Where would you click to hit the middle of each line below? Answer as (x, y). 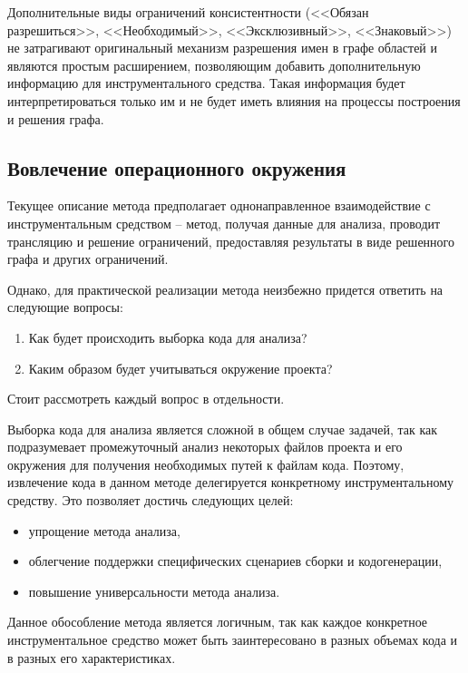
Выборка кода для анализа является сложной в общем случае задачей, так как (223, 429)
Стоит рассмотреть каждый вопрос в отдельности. (146, 399)
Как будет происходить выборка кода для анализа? (168, 337)
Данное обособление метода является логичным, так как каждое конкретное (218, 622)
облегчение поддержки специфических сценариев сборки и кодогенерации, (235, 561)
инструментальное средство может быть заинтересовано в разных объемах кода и (233, 640)
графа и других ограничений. (88, 259)
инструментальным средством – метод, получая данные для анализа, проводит (224, 223)
